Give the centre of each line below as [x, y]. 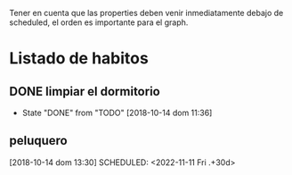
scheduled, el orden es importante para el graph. [99, 22]
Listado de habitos [79, 58]
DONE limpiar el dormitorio [85, 92]
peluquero [39, 141]
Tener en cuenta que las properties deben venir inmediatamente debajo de [146, 13]
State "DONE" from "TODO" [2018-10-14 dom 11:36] [117, 112]
